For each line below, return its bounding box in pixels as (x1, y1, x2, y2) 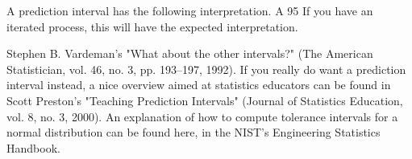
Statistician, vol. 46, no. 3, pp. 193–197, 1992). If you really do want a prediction (6, 60, 406, 77)
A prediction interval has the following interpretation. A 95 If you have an (6, 2, 373, 18)
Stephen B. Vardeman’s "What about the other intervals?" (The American (6, 45, 373, 62)
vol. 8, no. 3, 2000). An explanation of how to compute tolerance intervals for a (6, 108, 398, 124)
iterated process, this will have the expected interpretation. (6, 18, 298, 35)
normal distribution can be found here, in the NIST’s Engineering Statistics (6, 124, 381, 141)
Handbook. (6, 139, 60, 156)
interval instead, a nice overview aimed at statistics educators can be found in (6, 76, 391, 93)
